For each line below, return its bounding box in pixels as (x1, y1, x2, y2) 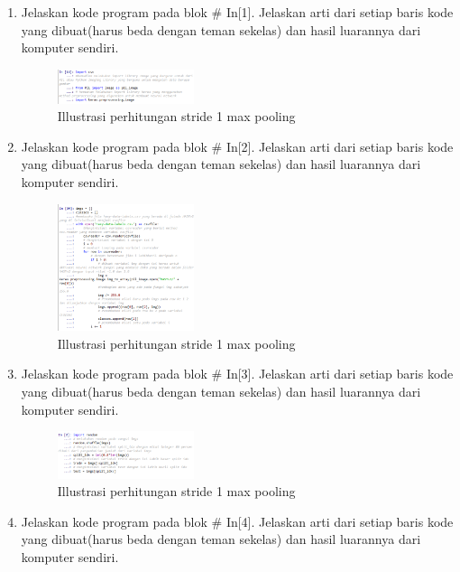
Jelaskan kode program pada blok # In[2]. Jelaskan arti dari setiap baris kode (21, 136, 454, 155)
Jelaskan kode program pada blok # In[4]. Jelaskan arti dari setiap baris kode (21, 511, 454, 530)
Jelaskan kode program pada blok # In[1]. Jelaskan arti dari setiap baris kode (21, 3, 454, 21)
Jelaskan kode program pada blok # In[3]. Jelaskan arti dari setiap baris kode (21, 364, 454, 383)
